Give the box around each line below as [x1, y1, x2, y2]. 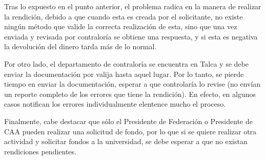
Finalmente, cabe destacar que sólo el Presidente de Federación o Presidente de [4, 115, 253, 126]
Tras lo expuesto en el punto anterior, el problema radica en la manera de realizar [4, 1, 261, 11]
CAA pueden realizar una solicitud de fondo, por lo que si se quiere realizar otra [4, 126, 257, 136]
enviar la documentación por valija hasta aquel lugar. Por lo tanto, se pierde [4, 68, 244, 79]
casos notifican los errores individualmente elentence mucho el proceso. [4, 98, 226, 109]
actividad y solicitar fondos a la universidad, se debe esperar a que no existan [4, 136, 248, 147]
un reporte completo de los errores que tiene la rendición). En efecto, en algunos [4, 88, 256, 99]
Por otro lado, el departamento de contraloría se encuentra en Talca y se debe [4, 58, 249, 69]
